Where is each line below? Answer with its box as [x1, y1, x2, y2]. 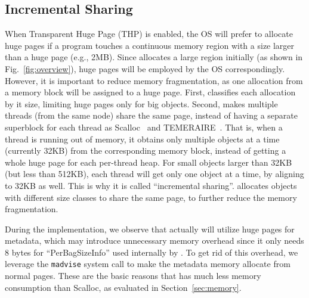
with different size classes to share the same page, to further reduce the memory [5, 191, 297, 203]
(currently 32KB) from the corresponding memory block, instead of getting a [5, 144, 286, 157]
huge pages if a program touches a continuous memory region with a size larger [5, 39, 295, 51]
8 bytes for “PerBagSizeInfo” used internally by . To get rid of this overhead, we [5, 246, 298, 258]
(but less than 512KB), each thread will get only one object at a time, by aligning [5, 167, 304, 180]
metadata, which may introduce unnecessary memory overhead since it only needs [5, 234, 304, 247]
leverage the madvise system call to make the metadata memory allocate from [5, 257, 291, 270]
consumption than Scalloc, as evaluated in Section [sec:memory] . [5, 281, 242, 293]
